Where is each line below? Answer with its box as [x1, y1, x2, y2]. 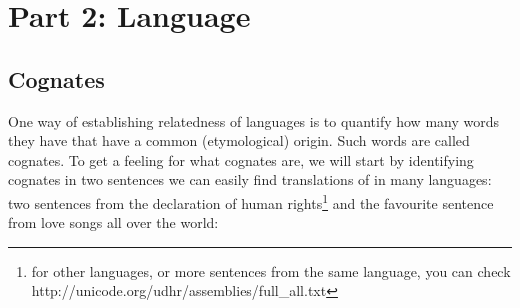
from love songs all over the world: [8, 212, 219, 233]
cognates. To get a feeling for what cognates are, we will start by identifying [8, 149, 474, 170]
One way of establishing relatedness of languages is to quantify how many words [8, 110, 499, 131]
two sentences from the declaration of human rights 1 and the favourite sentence [8, 189, 494, 213]
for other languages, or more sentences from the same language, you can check [31, 260, 511, 281]
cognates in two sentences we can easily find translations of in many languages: [8, 169, 492, 190]
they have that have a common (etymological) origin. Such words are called [8, 130, 470, 151]
